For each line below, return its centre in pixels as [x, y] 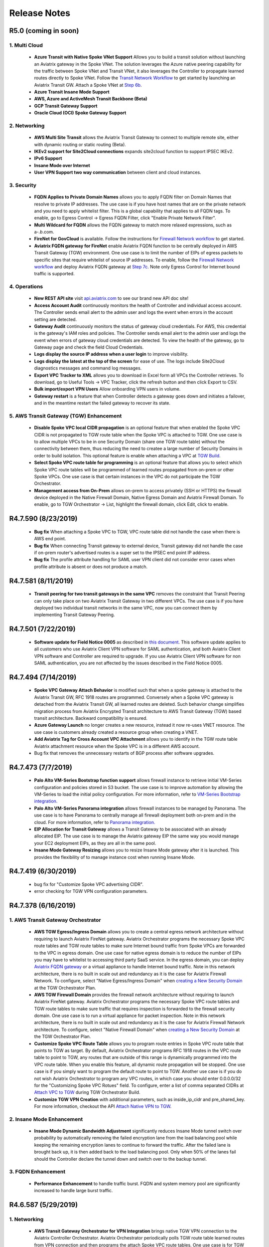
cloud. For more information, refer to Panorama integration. [95, 822]
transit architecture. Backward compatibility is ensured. [91, 718]
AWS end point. [50, 539]
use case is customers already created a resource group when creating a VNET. [116, 732]
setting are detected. [56, 319]
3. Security [23, 185]
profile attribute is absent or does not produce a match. [91, 567]
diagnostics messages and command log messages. [88, 368]
